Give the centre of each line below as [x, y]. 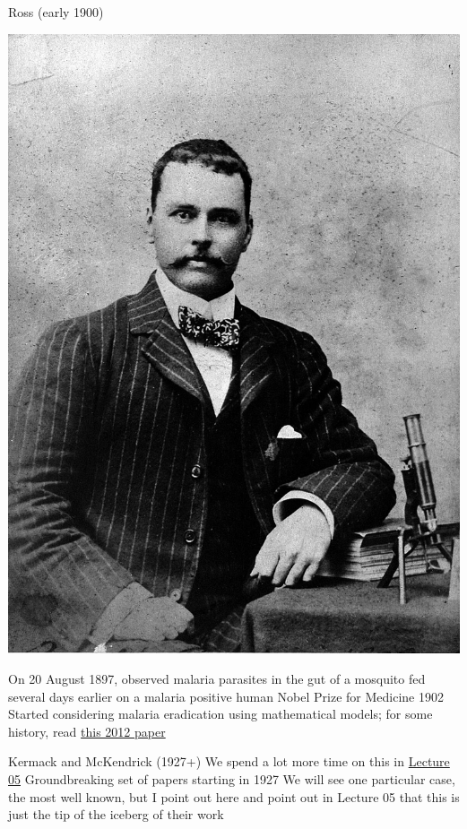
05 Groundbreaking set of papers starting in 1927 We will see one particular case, [232, 778]
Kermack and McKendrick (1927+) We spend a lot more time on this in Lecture [229, 761]
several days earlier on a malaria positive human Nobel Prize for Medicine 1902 [226, 696]
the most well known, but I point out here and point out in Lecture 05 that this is [234, 796]
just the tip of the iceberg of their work [116, 814]
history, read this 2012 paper [87, 731]
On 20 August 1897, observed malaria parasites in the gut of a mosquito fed [217, 678]
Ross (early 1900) [56, 12]
